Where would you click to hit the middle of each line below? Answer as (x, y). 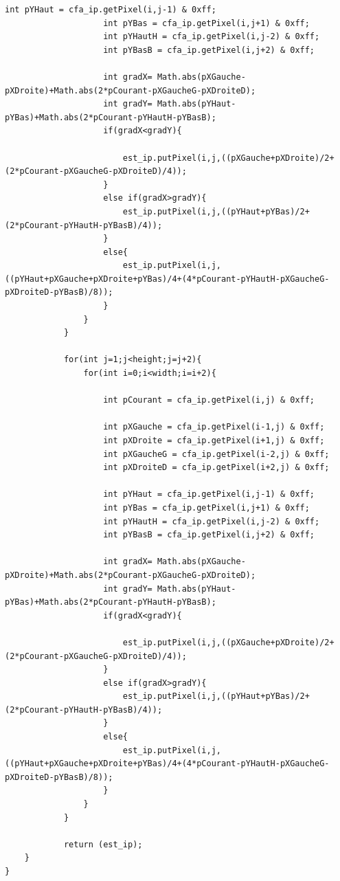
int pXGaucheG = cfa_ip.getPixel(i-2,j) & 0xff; (216, 454)
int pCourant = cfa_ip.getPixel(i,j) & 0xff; (209, 400)
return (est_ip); (103, 844)
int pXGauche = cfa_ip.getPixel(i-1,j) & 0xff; (214, 427)
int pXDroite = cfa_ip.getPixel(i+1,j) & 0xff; (214, 440)
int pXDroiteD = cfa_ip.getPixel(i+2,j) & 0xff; (216, 468)
